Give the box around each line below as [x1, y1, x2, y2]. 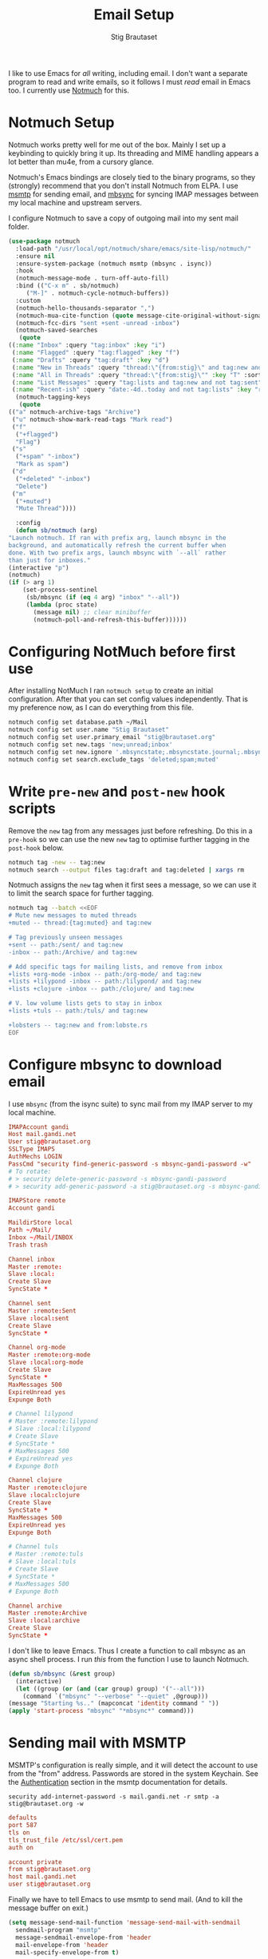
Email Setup [93, 6, 175, 24]
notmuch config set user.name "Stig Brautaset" [8, 725, 170, 734]
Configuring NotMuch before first [8, 642, 236, 661]
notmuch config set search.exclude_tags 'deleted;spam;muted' [8, 755, 219, 764]
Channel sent [8, 1300, 52, 1308]
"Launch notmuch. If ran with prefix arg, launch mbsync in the [8, 534, 227, 542]
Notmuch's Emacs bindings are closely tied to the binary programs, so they [8, 172, 256, 181]
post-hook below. [8, 843, 65, 852]
